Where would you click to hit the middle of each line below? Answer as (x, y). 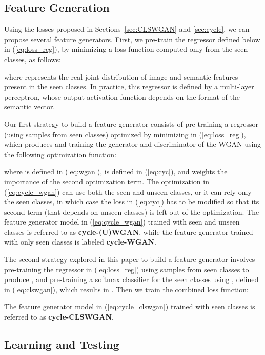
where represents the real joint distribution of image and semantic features (121, 76)
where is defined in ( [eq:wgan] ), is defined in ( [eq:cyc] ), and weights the (116, 171)
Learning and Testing (62, 344)
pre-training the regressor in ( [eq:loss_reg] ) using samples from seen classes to (127, 269)
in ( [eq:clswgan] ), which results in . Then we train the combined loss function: (126, 289)
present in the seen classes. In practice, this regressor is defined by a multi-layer (129, 87)
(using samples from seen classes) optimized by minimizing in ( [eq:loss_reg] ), (125, 134)
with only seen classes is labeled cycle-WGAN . (80, 242)
